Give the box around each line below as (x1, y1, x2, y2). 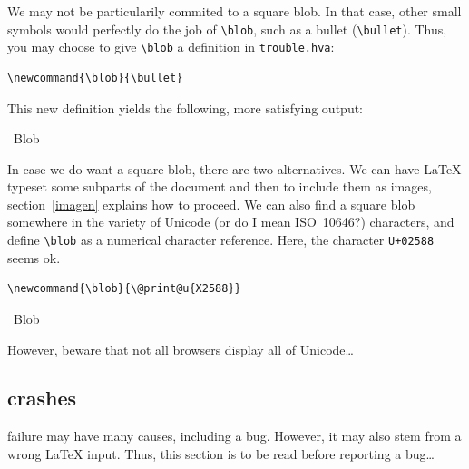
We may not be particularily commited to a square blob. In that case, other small (7, 2, 462, 20)
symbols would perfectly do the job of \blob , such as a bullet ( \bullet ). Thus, (7, 19, 447, 38)
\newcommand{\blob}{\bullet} (7, 71, 183, 84)
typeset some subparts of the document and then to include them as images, (7, 177, 432, 196)
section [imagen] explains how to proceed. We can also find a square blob (7, 194, 415, 213)
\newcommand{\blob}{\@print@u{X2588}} (7, 282, 241, 296)
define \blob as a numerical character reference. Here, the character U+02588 (7, 230, 435, 249)
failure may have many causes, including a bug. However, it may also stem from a (7, 426, 462, 445)
